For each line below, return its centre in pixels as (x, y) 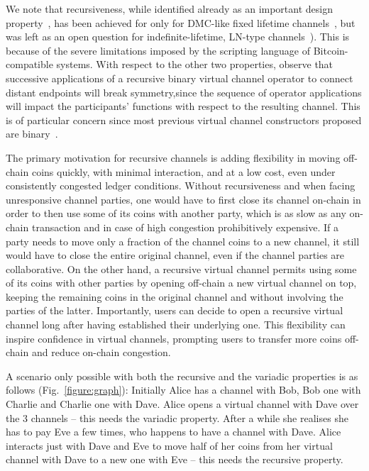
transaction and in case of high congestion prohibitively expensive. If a (185, 227)
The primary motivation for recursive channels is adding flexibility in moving (173, 157)
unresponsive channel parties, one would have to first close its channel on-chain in (183, 199)
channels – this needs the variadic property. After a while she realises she (189, 417)
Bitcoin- (331, 50)
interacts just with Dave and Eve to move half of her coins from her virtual (169, 445)
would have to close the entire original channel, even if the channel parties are (175, 255)
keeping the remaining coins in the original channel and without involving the (175, 296)
